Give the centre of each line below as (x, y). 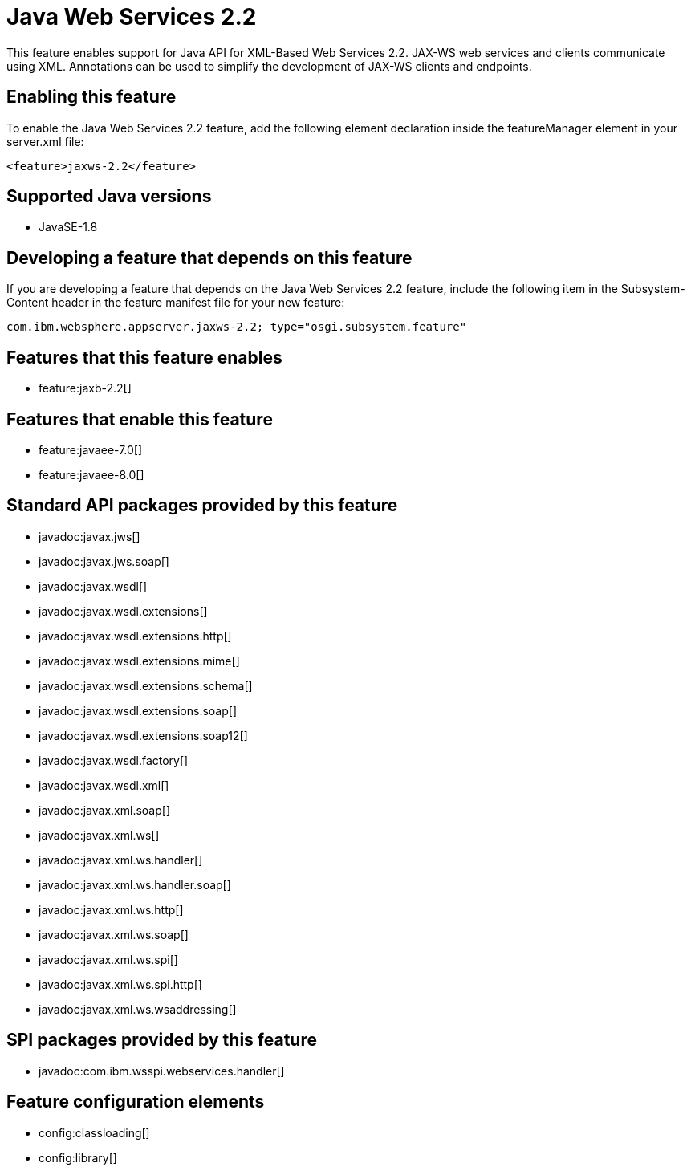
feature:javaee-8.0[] (91, 474)
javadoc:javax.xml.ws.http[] (111, 909)
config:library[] (78, 1157)
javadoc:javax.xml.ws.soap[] (114, 934)
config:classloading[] (94, 1132)
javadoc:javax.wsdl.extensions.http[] (135, 636)
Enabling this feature (91, 97)
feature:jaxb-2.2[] (85, 388)
